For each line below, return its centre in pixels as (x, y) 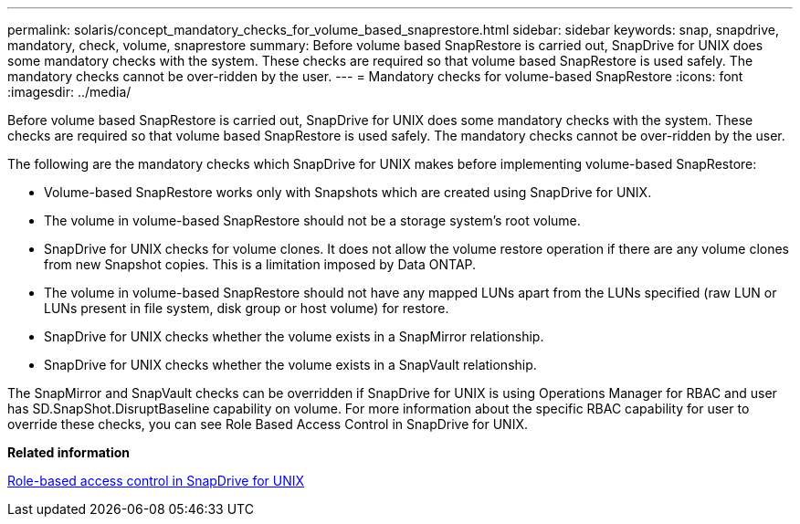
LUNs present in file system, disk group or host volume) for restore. (247, 308)
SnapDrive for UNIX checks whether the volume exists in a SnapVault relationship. (290, 365)
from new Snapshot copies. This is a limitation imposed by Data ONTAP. (260, 264)
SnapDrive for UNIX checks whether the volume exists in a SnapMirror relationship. (294, 336)
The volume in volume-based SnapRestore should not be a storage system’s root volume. (312, 220)
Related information (69, 452)
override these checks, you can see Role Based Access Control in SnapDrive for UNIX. (268, 424)
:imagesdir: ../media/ (69, 92)
